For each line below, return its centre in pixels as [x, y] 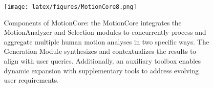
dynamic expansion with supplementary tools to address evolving [101, 70]
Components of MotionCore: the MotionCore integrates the [93, 22]
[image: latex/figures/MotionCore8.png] [71, 7]
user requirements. [32, 80]
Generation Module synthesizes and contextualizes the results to [100, 51]
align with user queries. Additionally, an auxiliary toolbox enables [102, 61]
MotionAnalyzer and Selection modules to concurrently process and [105, 32]
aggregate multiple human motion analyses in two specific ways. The [106, 41]
